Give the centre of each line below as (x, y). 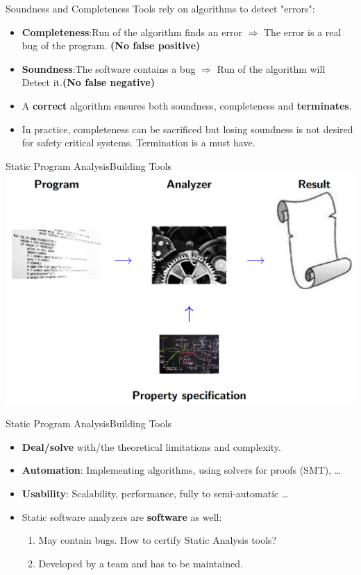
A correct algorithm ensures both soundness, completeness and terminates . (187, 105)
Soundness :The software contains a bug (109, 68)
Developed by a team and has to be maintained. (141, 563)
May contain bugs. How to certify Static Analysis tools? (158, 540)
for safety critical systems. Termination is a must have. (138, 143)
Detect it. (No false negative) (89, 82)
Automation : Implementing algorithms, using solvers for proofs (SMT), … (182, 470)
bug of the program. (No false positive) (111, 45)
